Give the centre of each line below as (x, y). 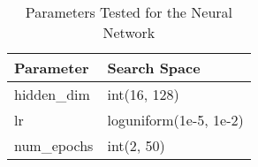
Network (129, 32)
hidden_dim (52, 94)
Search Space (154, 68)
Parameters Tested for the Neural (129, 12)
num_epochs (54, 145)
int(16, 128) (143, 94)
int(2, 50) (136, 145)
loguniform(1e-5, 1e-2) (175, 120)
